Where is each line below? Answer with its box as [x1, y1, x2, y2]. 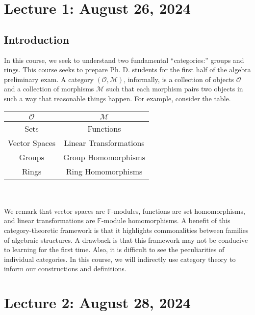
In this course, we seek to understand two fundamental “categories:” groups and [4, 55, 244, 65]
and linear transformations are [4, 215, 95, 226]
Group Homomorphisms [63, 151, 146, 163]
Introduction [4, 31, 70, 47]
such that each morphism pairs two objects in [106, 84, 243, 94]
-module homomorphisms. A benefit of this [102, 215, 230, 226]
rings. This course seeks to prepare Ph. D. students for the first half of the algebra [4, 64, 251, 75]
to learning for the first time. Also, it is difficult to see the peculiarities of [4, 244, 225, 255]
